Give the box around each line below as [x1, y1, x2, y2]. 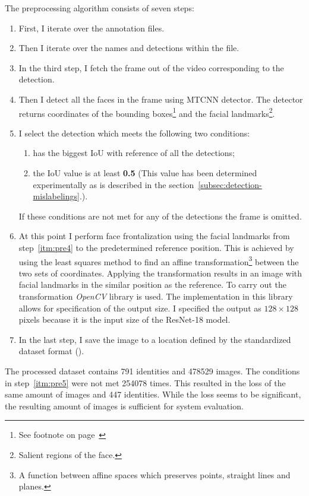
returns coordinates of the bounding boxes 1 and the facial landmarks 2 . [18, 105, 275, 119]
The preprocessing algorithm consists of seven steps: [5, 2, 194, 14]
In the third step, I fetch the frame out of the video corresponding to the [18, 61, 284, 74]
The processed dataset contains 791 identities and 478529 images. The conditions [5, 364, 300, 377]
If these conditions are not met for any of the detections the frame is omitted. [18, 209, 302, 222]
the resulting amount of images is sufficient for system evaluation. [5, 399, 244, 412]
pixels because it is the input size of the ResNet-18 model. [18, 313, 231, 326]
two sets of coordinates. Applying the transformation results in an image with [18, 266, 302, 279]
